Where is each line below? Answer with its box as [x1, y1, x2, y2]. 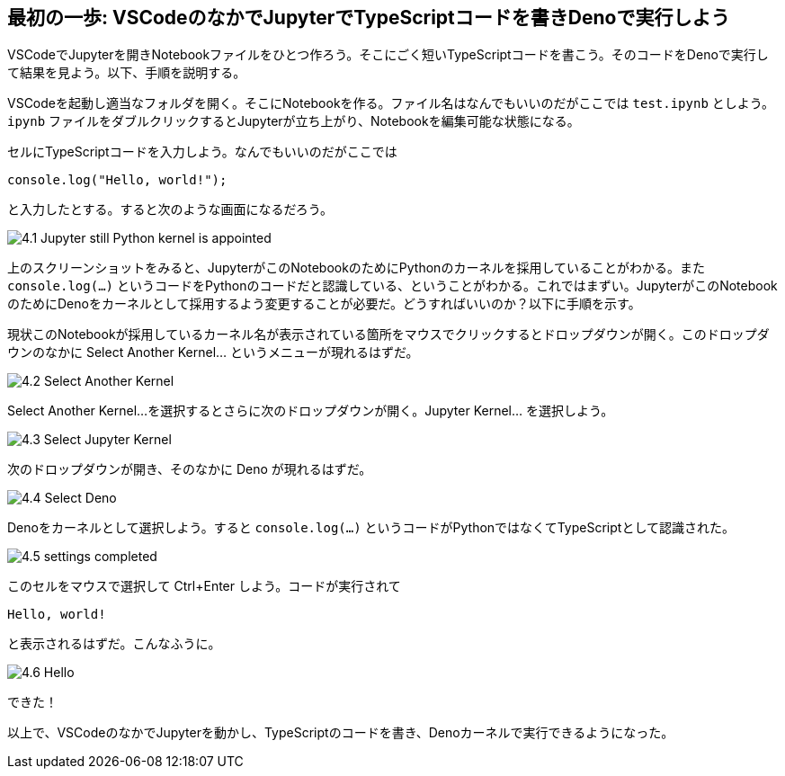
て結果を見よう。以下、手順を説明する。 [7, 65, 246, 81]
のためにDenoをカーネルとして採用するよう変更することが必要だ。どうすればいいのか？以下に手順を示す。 [7, 296, 641, 312]
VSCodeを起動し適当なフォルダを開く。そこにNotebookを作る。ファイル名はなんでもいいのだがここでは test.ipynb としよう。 [7, 95, 774, 111]
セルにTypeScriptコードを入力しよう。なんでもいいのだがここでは [7, 144, 397, 160]
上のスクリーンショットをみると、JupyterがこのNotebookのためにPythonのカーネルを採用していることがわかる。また [7, 260, 705, 276]
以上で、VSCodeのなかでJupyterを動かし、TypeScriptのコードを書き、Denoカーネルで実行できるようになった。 [7, 725, 674, 741]
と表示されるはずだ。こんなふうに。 [7, 636, 221, 652]
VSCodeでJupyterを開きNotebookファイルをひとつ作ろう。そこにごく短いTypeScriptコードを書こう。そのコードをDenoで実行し [7, 47, 769, 63]
